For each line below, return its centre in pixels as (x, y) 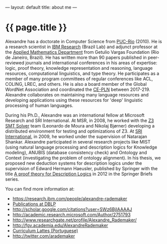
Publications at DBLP (34, 204)
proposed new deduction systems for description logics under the (74, 163)
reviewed (15, 63)
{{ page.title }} (36, 28)
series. (12, 179)
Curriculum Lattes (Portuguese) (45, 230)
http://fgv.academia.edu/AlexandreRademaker (60, 225)
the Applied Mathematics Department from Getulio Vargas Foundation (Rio (82, 52)
